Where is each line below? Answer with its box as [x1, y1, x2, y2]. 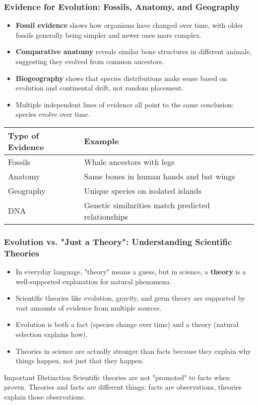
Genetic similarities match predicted [84, 199, 210, 211]
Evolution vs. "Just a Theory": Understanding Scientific [4, 235, 232, 247]
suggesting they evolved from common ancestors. [15, 56, 164, 66]
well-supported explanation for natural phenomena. [15, 276, 172, 286]
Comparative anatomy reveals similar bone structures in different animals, [15, 46, 252, 57]
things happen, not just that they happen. [15, 355, 144, 366]
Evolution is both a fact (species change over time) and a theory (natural [15, 319, 239, 329]
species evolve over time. [15, 109, 90, 119]
